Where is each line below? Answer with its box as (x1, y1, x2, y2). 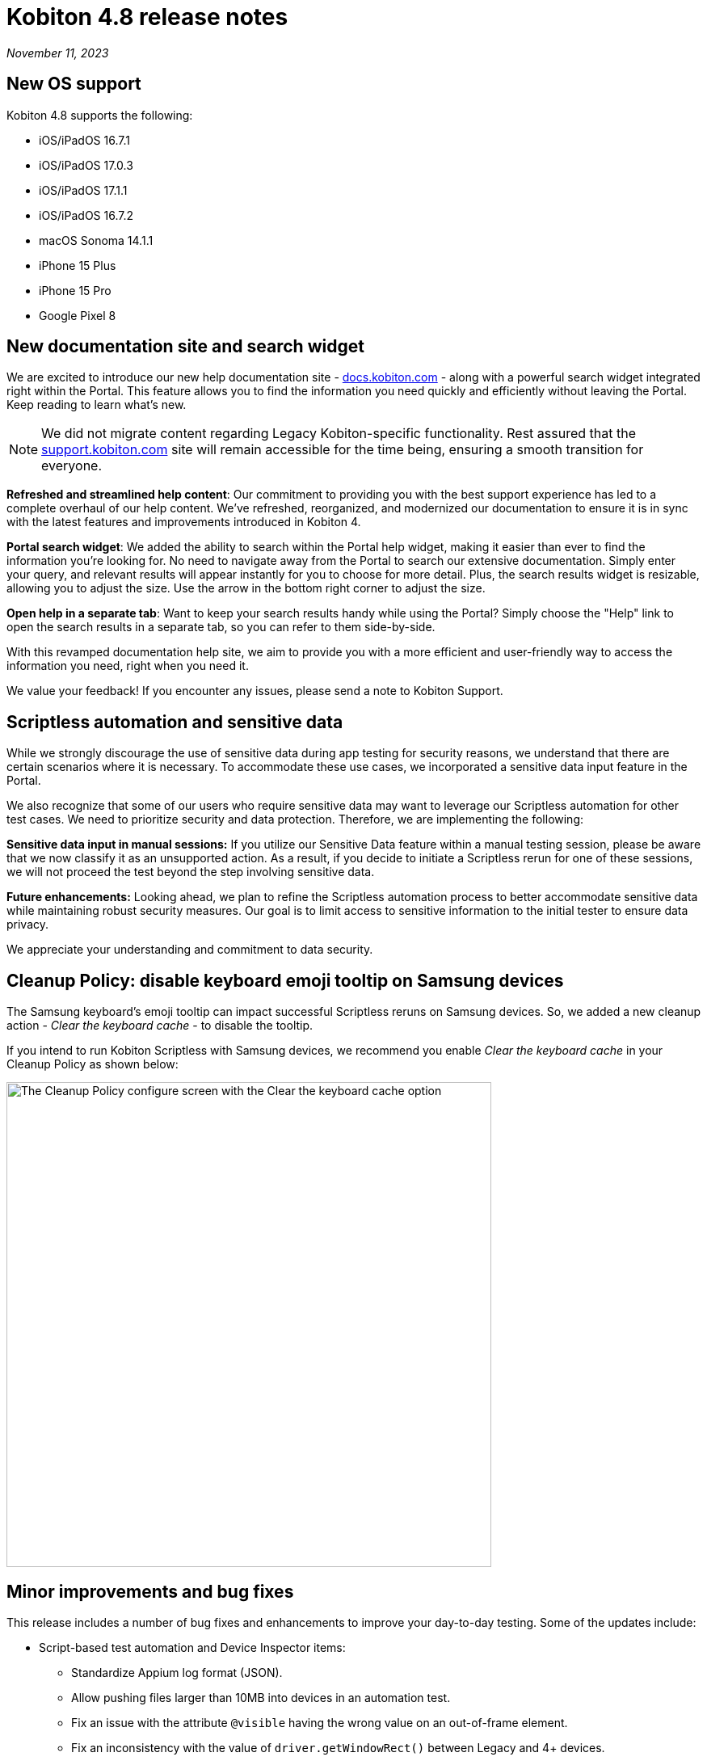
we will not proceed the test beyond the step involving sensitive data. (6, 865, 375, 879)
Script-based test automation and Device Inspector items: (39, 1640, 346, 1654)
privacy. (6, 917, 49, 932)
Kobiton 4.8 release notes (6, 3, 288, 31)
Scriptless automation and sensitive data (6, 711, 343, 732)
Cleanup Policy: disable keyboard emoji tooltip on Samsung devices (6, 970, 564, 991)
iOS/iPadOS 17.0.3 (39, 158, 133, 172)
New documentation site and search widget (6, 336, 364, 357)
